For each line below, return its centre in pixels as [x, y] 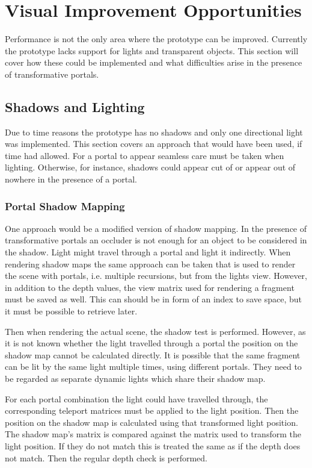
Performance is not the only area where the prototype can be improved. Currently [156, 39]
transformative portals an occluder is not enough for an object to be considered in [156, 240]
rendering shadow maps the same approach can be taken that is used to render [150, 264]
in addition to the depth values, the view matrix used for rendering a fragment [150, 287]
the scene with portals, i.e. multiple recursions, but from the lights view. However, [156, 276]
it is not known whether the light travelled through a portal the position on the [151, 343]
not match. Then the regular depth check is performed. [106, 457]
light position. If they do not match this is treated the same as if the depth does [153, 445]
